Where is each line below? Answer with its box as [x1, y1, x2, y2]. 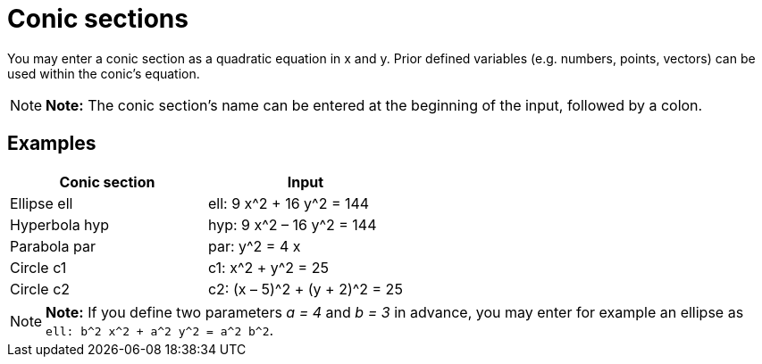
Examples [7, 132, 96, 155]
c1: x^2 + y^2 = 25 [207, 258, 329, 277]
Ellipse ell [10, 194, 73, 212]
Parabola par [10, 236, 96, 255]
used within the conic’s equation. [7, 65, 200, 81]
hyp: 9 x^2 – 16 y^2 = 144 [207, 215, 377, 234]
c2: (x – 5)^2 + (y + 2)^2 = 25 [207, 279, 403, 298]
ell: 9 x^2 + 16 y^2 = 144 [207, 194, 370, 212]
